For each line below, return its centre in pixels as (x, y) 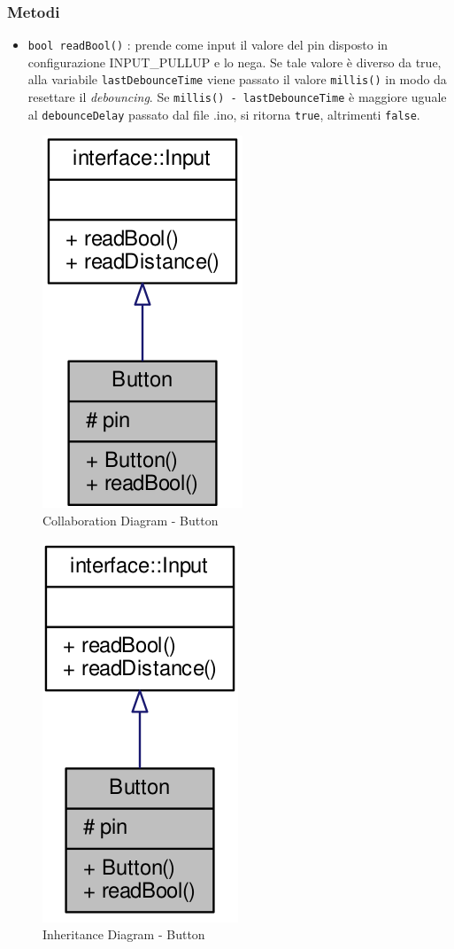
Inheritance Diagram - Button (124, 934)
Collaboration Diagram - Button (131, 521)
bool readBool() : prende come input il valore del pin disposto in (208, 45)
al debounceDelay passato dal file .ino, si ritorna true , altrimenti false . (224, 114)
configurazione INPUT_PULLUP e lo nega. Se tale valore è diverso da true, (235, 62)
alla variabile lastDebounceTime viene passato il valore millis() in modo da (237, 79)
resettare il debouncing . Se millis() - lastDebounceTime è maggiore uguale (237, 97)
